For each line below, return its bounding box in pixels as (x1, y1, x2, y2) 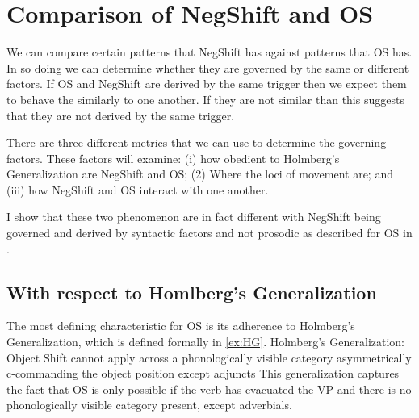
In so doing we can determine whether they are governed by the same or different (6, 59, 409, 76)
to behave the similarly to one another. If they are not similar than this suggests (6, 90, 404, 107)
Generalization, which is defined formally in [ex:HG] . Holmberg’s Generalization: (6, 333, 405, 350)
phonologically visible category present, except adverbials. (6, 396, 292, 413)
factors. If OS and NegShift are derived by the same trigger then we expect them (6, 75, 407, 92)
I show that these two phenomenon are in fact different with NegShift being (6, 208, 381, 225)
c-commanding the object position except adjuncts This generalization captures (6, 365, 400, 382)
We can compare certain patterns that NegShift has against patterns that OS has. (6, 44, 413, 61)
